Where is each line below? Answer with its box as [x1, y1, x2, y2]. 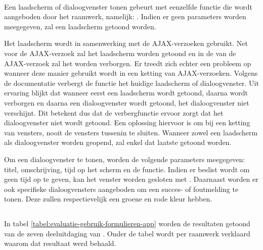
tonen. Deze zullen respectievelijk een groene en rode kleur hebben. [4, 193, 212, 204]
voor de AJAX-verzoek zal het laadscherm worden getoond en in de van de [4, 47, 236, 58]
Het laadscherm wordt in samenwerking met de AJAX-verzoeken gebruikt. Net [4, 38, 248, 48]
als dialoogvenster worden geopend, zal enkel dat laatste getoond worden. [4, 137, 232, 147]
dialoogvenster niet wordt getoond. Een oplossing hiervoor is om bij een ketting [4, 117, 250, 128]
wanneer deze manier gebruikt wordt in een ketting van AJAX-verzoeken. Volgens [4, 68, 258, 78]
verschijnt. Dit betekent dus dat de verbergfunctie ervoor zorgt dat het [4, 107, 224, 118]
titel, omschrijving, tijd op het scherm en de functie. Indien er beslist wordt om [4, 164, 250, 174]
